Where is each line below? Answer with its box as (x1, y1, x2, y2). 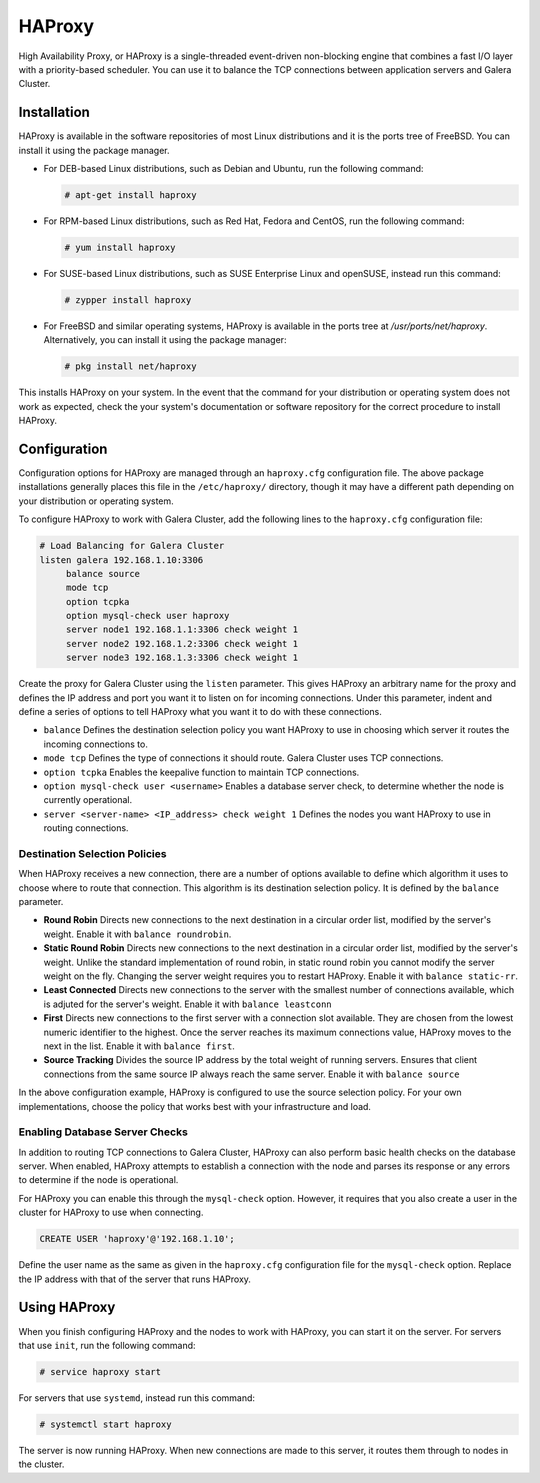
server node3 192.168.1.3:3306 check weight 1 (65, 652, 299, 664)
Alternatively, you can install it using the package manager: (43, 334, 287, 346)
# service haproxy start (39, 1366, 162, 1377)
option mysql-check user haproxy (65, 610, 230, 622)
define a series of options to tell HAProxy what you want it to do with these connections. (18, 706, 382, 718)
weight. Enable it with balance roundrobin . (43, 928, 232, 940)
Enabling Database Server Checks (18, 1125, 189, 1139)
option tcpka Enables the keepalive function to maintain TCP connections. (43, 766, 360, 778)
